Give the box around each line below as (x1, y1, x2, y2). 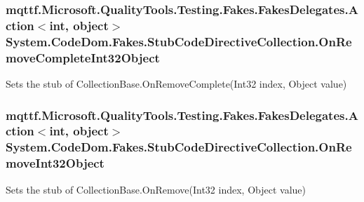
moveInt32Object (6, 154, 105, 172)
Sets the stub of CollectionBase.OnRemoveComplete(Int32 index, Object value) (6, 76, 347, 90)
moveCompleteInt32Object (6, 48, 160, 66)
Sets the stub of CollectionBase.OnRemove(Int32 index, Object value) (6, 182, 306, 196)
